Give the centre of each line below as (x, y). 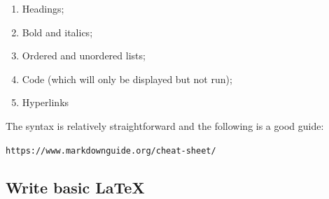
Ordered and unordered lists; (84, 56)
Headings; (43, 8)
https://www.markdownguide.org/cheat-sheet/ (111, 150)
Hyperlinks (45, 102)
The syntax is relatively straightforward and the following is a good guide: (165, 125)
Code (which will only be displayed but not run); (127, 79)
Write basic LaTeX (75, 187)
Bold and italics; (57, 32)
